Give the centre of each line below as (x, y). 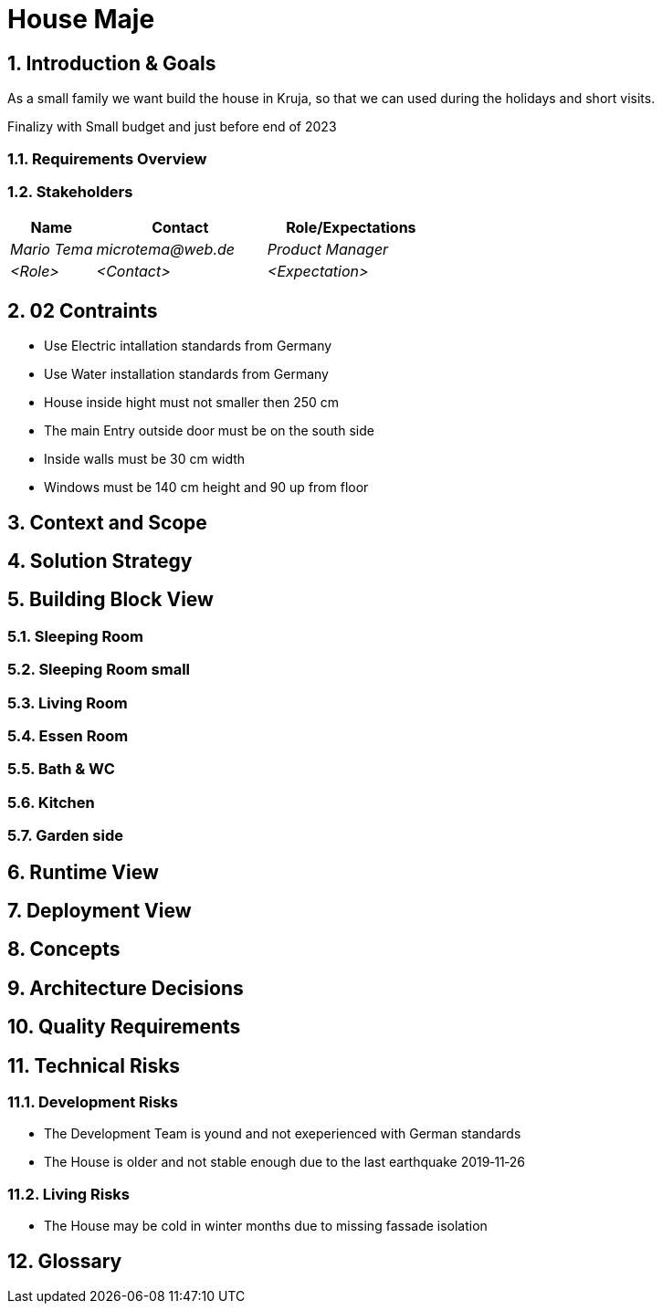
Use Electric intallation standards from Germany (188, 346)
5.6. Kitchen (51, 802)
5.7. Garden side (65, 836)
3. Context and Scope (107, 522)
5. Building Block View (110, 600)
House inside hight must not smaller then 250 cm (192, 403)
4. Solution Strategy (100, 561)
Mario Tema (52, 250)
